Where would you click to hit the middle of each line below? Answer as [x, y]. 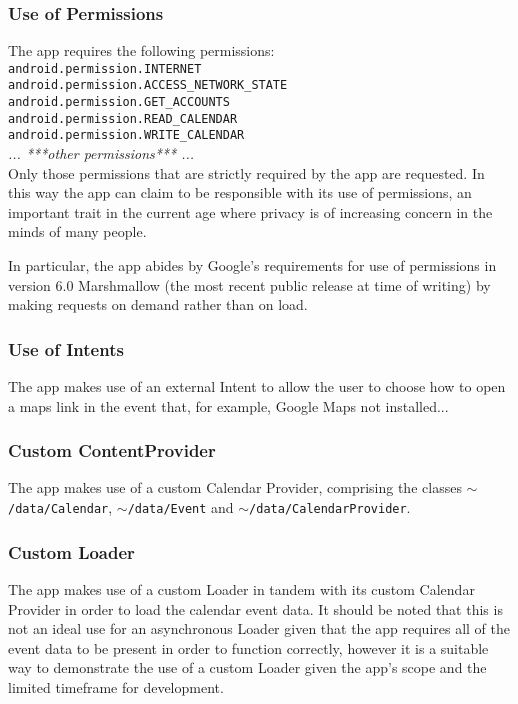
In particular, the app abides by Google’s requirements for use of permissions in [252, 265]
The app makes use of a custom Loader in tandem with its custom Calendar [241, 588]
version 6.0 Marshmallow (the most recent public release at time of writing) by [249, 284]
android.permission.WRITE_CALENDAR [126, 135]
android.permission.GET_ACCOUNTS [119, 102]
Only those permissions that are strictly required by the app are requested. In [246, 172]
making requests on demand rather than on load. [158, 304]
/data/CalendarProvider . [330, 507]
